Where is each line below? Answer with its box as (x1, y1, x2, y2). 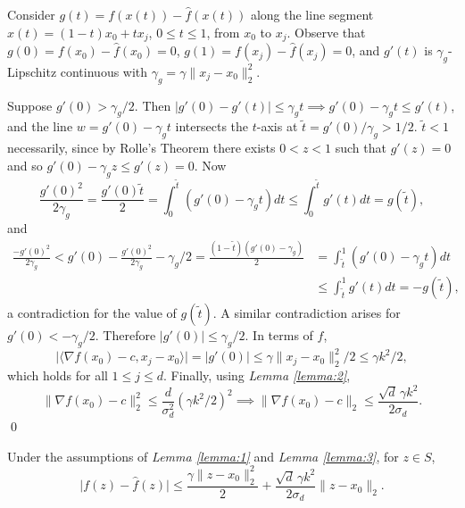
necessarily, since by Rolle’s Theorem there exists (7, 138, 276, 157)
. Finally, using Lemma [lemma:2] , (162, 365, 351, 384)
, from (206, 22, 240, 41)
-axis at (256, 117, 298, 136)
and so (7, 155, 43, 174)
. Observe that (286, 22, 366, 41)
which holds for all (7, 365, 108, 384)
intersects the (175, 117, 249, 136)
